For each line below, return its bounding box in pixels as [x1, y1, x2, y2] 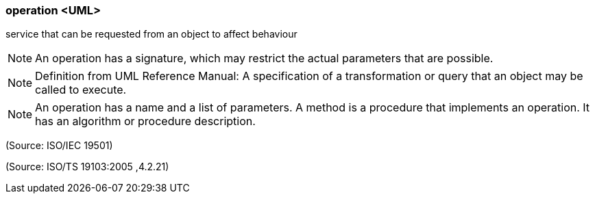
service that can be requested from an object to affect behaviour [5, 28, 297, 40]
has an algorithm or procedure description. [35, 114, 256, 129]
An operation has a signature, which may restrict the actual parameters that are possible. [35, 51, 494, 66]
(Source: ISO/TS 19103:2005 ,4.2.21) [5, 161, 169, 173]
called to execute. [35, 83, 127, 97]
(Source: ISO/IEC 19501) [5, 140, 113, 152]
